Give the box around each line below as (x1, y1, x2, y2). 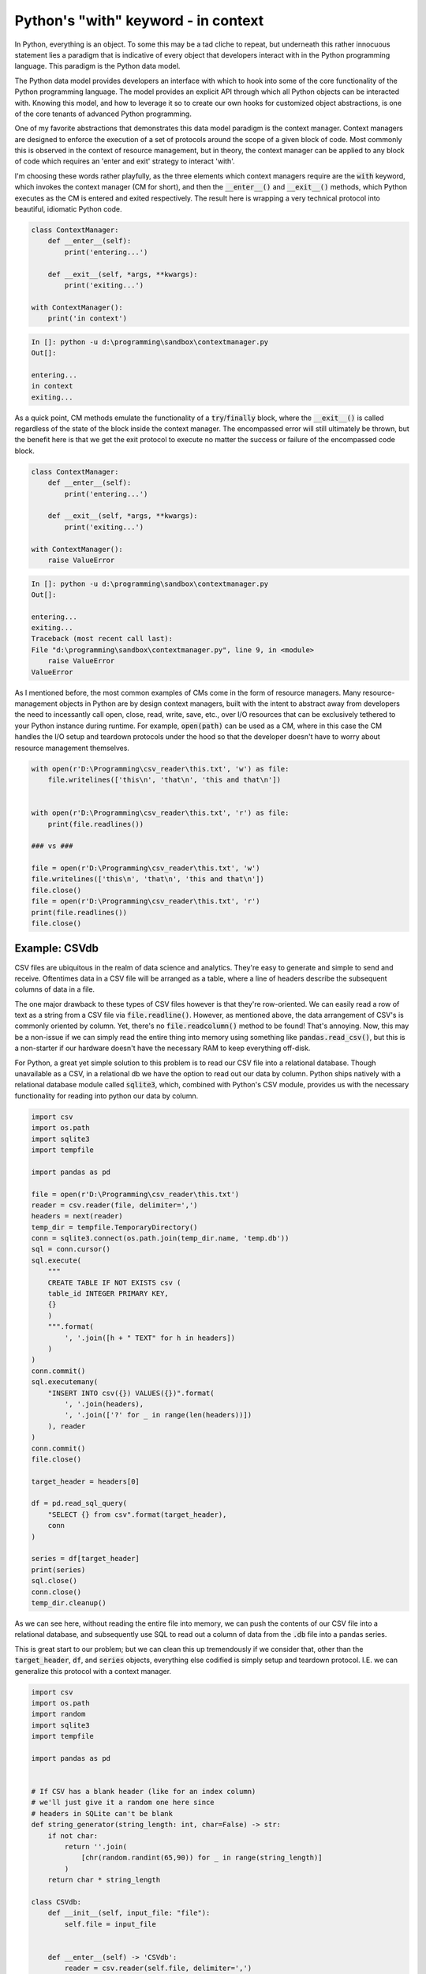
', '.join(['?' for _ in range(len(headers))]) (64, 1410, 252, 1420)
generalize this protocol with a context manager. (14, 1666, 172, 1676)
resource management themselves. (14, 743, 130, 752)
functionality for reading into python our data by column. (14, 1090, 199, 1101)
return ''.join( (64, 1842, 128, 1851)
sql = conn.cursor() (31, 1244, 110, 1254)
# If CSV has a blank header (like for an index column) (31, 1787, 256, 1796)
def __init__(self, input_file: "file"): (47, 1908, 211, 1918)
